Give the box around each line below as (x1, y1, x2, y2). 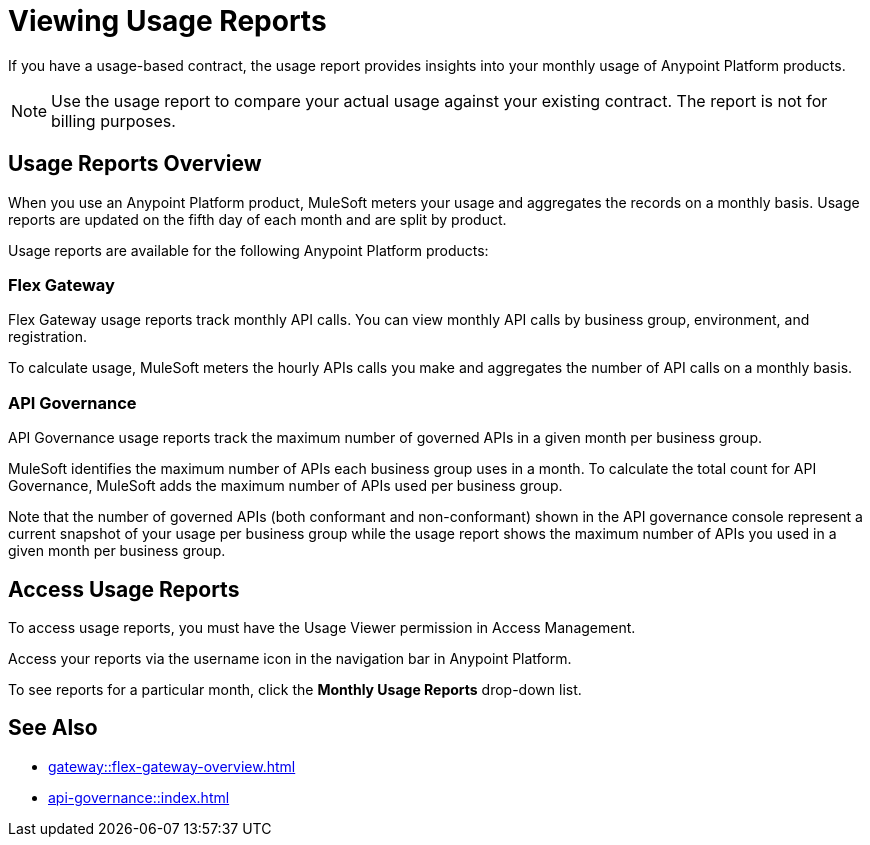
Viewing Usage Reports (8, 4, 327, 38)
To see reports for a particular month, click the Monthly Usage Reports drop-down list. (8, 680, 582, 698)
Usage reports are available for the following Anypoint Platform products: (8, 241, 489, 259)
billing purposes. (51, 110, 176, 131)
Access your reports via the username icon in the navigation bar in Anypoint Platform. (8, 649, 572, 667)
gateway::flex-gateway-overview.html (48, 757, 296, 775)
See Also (8, 715, 98, 741)
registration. (8, 328, 87, 346)
